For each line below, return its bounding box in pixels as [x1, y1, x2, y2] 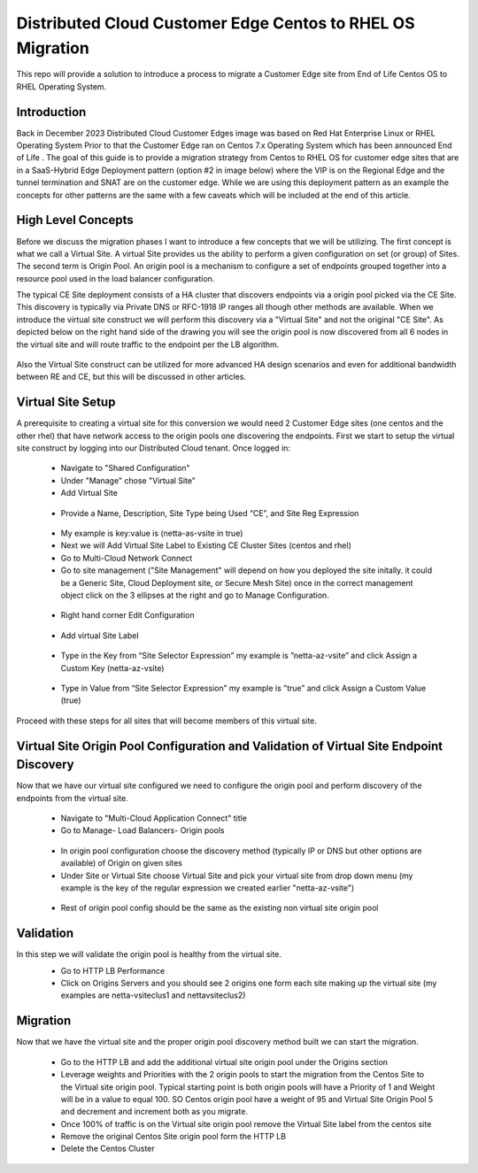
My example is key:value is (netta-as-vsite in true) [60, 528, 243, 539]
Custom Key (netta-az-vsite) [60, 662, 165, 673]
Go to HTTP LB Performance [60, 965, 166, 976]
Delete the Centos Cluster [60, 1143, 155, 1154]
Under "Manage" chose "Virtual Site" [60, 475, 197, 486]
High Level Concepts [16, 212, 134, 228]
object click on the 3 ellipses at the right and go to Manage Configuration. [60, 590, 329, 600]
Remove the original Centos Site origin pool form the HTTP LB [60, 1131, 287, 1142]
